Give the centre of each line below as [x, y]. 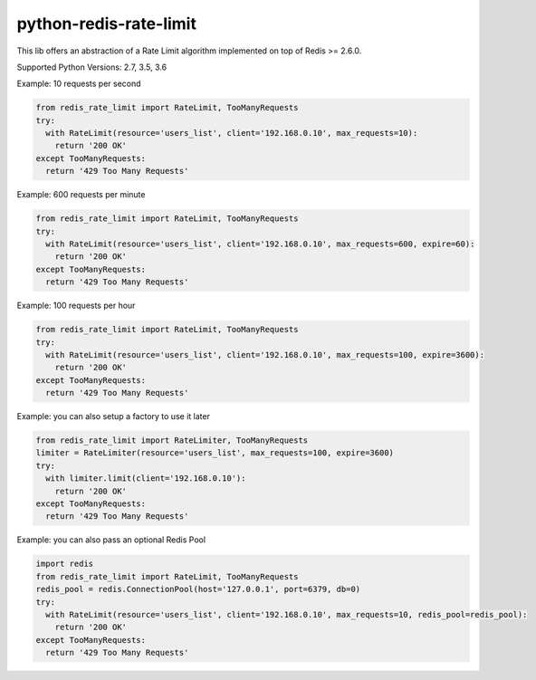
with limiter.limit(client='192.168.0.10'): [146, 479]
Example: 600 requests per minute [81, 195]
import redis [65, 564]
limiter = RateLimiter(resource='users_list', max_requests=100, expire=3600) [215, 453]
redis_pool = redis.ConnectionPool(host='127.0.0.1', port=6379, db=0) [198, 589]
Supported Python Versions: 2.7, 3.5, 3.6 [92, 67]
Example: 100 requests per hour [76, 306]
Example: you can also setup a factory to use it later [113, 417]
